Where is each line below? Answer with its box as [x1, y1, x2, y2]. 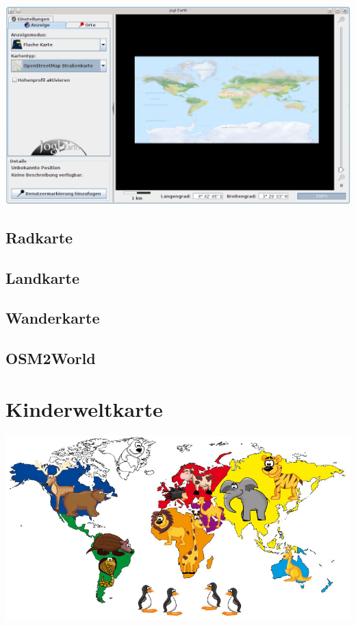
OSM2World [5, 348, 96, 369]
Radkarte [5, 226, 73, 248]
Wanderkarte [5, 307, 100, 328]
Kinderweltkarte [5, 394, 163, 422]
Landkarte [5, 267, 80, 288]
